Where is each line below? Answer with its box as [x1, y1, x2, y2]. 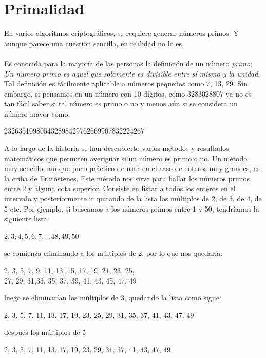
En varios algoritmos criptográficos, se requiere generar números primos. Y [4, 28, 239, 39]
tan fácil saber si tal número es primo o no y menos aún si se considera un [4, 98, 238, 109]
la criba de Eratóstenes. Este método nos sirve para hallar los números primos [4, 173, 250, 183]
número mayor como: [4, 108, 70, 119]
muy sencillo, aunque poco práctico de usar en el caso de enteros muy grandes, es [4, 163, 260, 174]
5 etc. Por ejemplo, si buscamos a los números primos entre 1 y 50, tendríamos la [4, 203, 259, 214]
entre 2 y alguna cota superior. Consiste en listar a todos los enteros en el [4, 183, 236, 194]
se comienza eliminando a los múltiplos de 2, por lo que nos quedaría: [4, 248, 223, 258]
